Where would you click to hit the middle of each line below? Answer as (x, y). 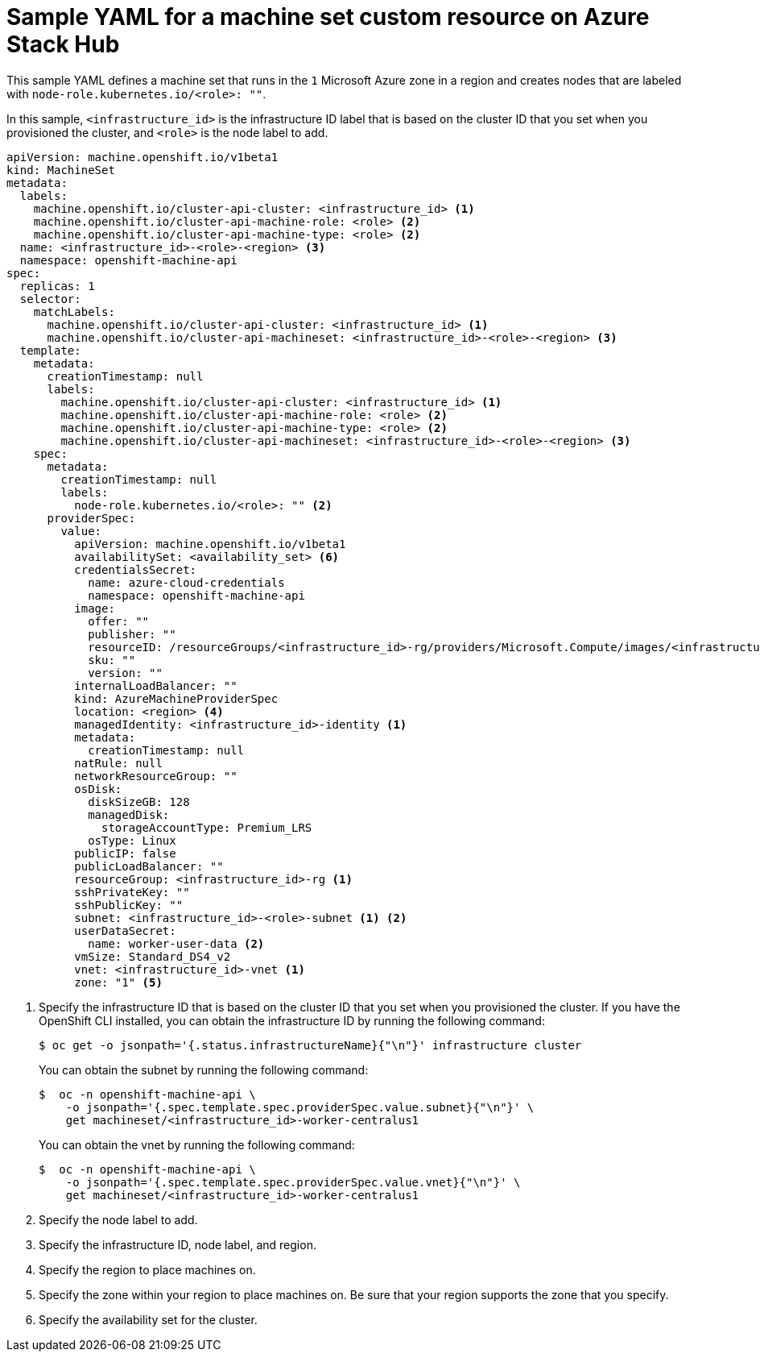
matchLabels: (74, 311)
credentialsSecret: (136, 569)
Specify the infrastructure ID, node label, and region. (178, 1244)
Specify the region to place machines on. (147, 1269)
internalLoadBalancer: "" (156, 685)
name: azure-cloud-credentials (186, 582)
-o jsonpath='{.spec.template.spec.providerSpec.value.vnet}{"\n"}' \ (293, 1182)
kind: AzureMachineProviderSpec (176, 698)
